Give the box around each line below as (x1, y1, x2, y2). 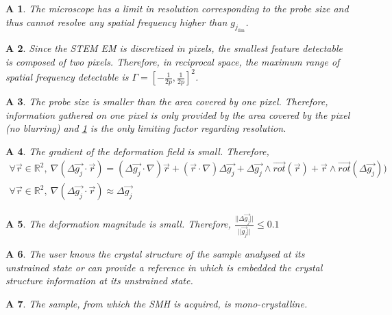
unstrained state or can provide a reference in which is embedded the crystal (5, 260, 323, 274)
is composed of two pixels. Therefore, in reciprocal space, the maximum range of (5, 54, 340, 68)
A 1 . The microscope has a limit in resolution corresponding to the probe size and (5, 1, 349, 15)
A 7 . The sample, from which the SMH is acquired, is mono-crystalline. (5, 296, 308, 310)
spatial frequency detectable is (5, 70, 129, 84)
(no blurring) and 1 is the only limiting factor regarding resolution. (5, 121, 286, 135)
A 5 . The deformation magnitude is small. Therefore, (5, 217, 231, 231)
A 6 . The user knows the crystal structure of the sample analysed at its (5, 247, 305, 261)
